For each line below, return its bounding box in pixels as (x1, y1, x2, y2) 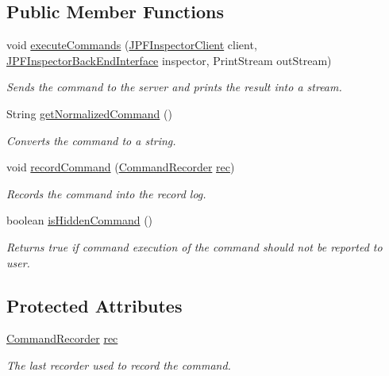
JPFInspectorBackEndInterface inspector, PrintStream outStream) (6, 52, 332, 68)
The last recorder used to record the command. (6, 356, 231, 373)
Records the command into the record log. (6, 185, 206, 201)
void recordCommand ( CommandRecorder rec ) (6, 159, 235, 175)
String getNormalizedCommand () (6, 105, 172, 121)
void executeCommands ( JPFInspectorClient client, (6, 36, 257, 53)
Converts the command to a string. (6, 132, 176, 148)
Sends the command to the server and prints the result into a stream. (6, 79, 342, 95)
